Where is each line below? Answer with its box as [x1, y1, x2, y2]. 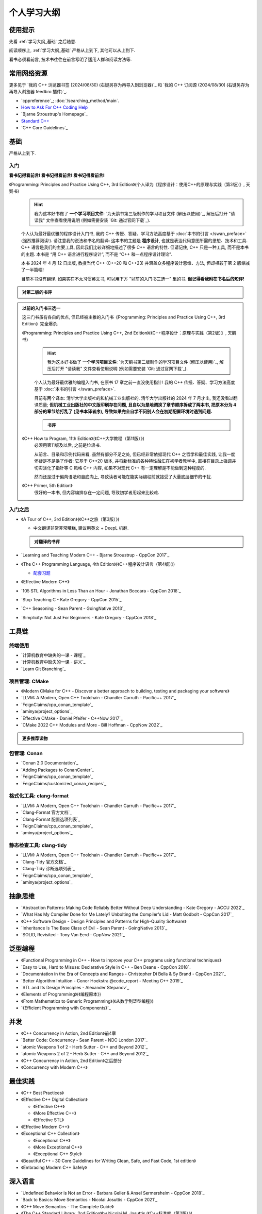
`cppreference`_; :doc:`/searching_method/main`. [21, 98, 119, 103]
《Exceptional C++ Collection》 [21, 1130, 80, 1136]
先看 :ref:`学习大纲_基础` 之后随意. [9, 39, 77, 45]
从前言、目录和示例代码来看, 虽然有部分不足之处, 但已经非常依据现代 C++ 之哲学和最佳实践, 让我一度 [34, 451, 235, 457]
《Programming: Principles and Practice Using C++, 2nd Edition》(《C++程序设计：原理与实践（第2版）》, [22, 330, 227, 336]
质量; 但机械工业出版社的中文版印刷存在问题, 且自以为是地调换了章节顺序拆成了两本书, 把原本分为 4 [38, 402, 237, 407]
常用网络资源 [9, 69, 48, 77]
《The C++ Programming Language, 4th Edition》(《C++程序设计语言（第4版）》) [21, 561, 175, 567]
